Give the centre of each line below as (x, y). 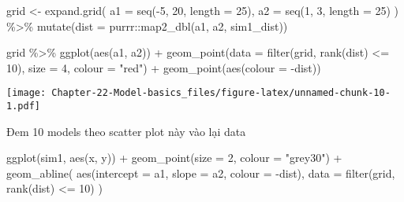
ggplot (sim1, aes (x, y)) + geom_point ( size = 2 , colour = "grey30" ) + (174, 158)
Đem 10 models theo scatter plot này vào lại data (126, 131)
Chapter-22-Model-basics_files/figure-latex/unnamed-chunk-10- (221, 93)
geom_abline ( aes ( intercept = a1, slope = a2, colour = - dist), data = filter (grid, (201, 173)
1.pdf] (23, 107)
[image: (26, 93)
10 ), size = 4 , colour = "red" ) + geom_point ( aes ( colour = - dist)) (164, 67)
